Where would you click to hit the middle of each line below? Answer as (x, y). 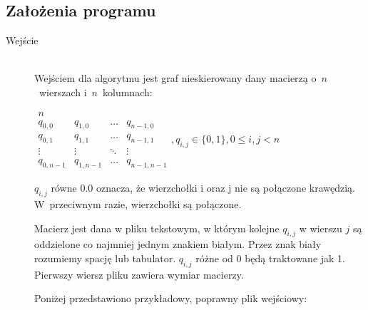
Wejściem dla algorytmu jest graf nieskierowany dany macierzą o (175, 78)
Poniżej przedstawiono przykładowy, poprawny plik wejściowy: (171, 298)
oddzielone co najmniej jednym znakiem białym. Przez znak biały (178, 244)
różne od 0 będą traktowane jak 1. (270, 258)
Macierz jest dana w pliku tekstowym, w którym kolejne (157, 228)
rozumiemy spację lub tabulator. (105, 258)
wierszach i (63, 92)
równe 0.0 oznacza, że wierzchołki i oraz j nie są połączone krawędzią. (203, 188)
